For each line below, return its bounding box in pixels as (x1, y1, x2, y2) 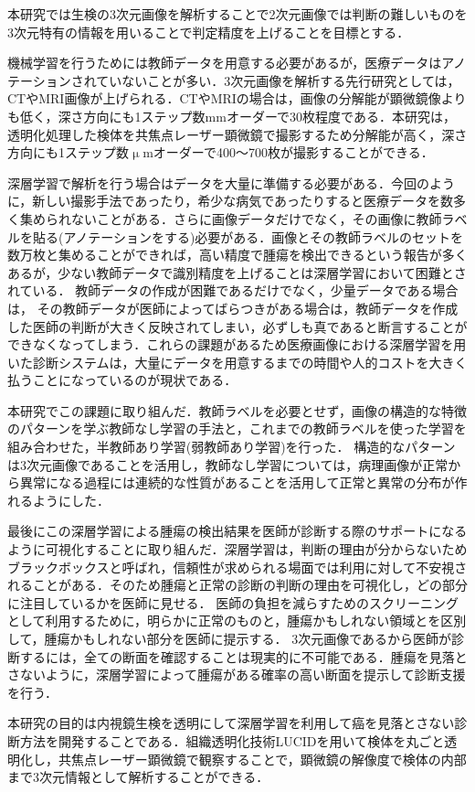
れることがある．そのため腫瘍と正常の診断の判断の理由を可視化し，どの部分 (7, 575, 468, 594)
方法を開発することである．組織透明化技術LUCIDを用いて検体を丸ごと (19, 731, 445, 750)
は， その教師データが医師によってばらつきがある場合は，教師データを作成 (7, 298, 459, 317)
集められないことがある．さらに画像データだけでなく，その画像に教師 (19, 209, 442, 228)
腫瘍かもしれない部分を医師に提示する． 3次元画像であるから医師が (44, 629, 452, 648)
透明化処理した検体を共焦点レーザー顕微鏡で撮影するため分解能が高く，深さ (7, 124, 468, 144)
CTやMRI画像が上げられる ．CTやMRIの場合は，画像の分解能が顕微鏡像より (7, 89, 467, 108)
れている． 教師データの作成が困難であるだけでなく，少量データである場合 (7, 281, 459, 300)
